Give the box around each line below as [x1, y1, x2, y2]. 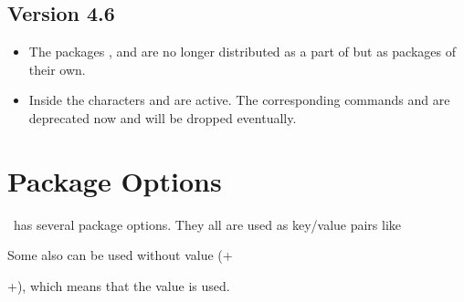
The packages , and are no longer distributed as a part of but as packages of [28, 42, 456, 61]
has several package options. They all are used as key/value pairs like [13, 214, 402, 234]
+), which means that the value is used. [7, 276, 230, 295]
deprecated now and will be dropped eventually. [28, 108, 297, 127]
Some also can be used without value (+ [7, 245, 233, 265]
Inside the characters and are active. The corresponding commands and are [28, 90, 450, 109]
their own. [28, 59, 86, 78]
